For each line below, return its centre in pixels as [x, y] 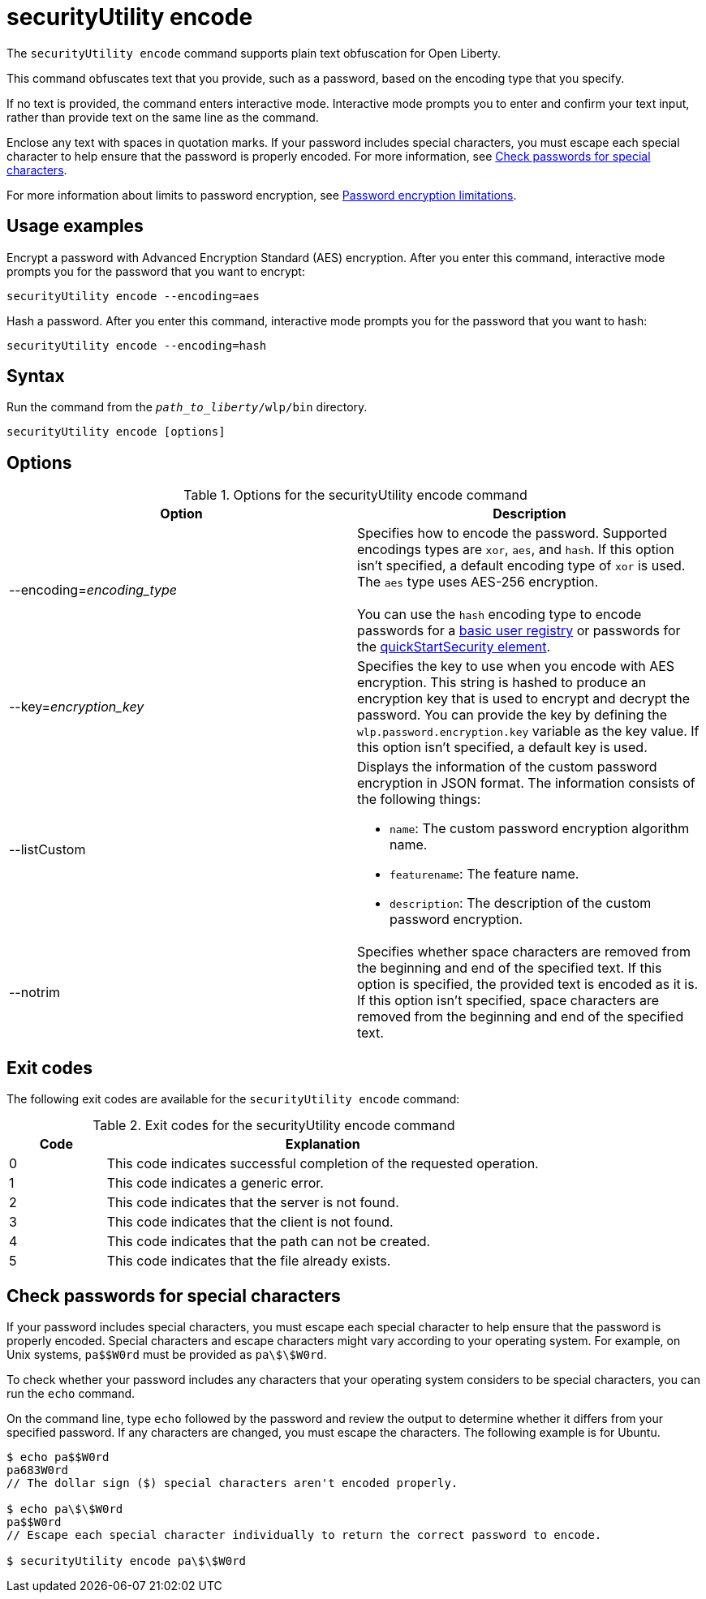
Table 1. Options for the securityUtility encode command [355, 495]
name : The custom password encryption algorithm [540, 829]
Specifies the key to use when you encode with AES [516, 666]
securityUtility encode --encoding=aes [133, 296]
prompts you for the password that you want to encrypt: [156, 271]
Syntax [36, 376]
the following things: [419, 799]
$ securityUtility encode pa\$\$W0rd [127, 1560]
